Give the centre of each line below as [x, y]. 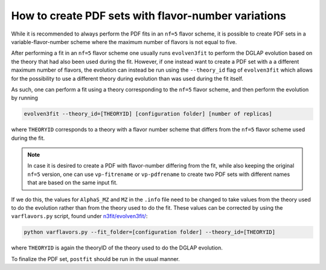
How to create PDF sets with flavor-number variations [149, 16]
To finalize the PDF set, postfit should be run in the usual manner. [96, 259]
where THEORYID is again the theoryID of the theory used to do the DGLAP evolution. [117, 248]
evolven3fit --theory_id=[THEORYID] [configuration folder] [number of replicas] [148, 114]
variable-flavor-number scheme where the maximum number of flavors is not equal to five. [124, 42]
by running [25, 98]
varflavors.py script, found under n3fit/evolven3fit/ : [79, 216]
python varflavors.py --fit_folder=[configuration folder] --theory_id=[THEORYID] [150, 232]
